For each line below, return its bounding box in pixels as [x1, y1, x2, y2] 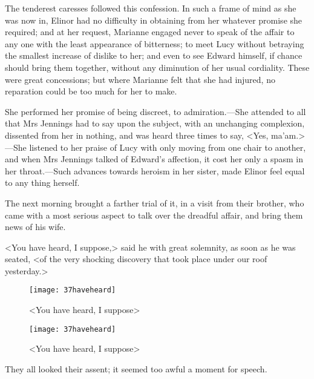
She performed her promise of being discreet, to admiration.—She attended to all [5, 105, 306, 117]
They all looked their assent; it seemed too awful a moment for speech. [5, 362, 267, 375]
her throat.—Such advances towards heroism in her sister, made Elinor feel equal [5, 164, 305, 177]
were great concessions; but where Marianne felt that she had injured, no [5, 73, 275, 85]
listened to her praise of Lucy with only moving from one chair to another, [29, 140, 306, 153]
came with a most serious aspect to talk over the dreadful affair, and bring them [5, 208, 303, 221]
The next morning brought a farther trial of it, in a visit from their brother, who [5, 196, 304, 209]
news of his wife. [5, 220, 66, 233]
